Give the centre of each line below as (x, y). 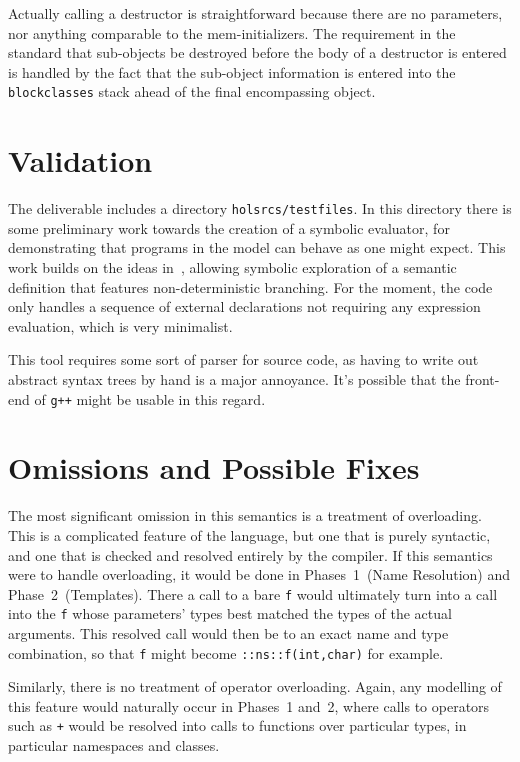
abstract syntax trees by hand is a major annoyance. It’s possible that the (234, 378)
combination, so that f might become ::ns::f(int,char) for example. (226, 652)
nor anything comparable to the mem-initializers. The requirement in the (232, 32)
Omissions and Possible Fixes (214, 467)
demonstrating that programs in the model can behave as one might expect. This (257, 247)
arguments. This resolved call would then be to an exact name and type (228, 633)
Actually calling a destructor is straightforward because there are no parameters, (255, 13)
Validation (80, 160)
